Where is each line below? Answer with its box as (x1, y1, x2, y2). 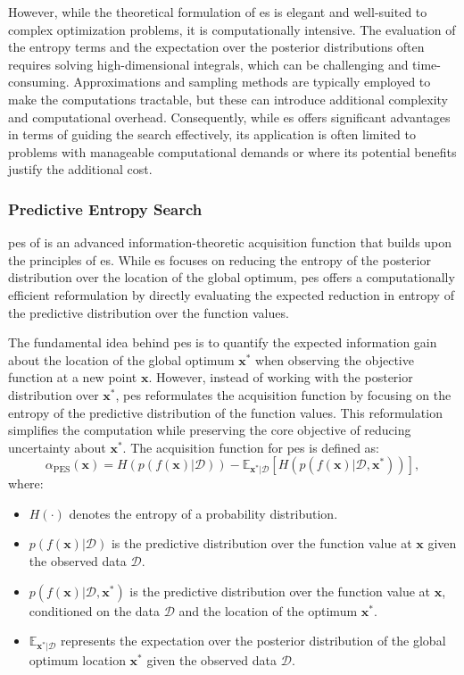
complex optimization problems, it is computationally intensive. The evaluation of (8, 20, 456, 38)
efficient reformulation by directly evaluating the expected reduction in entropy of (8, 285, 454, 304)
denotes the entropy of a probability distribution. (69, 504, 338, 522)
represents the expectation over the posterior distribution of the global (61, 631, 446, 650)
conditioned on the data (29, 601, 161, 620)
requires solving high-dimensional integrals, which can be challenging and (8, 54, 409, 73)
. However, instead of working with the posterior (148, 368, 413, 387)
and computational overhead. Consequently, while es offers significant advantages (8, 107, 451, 126)
